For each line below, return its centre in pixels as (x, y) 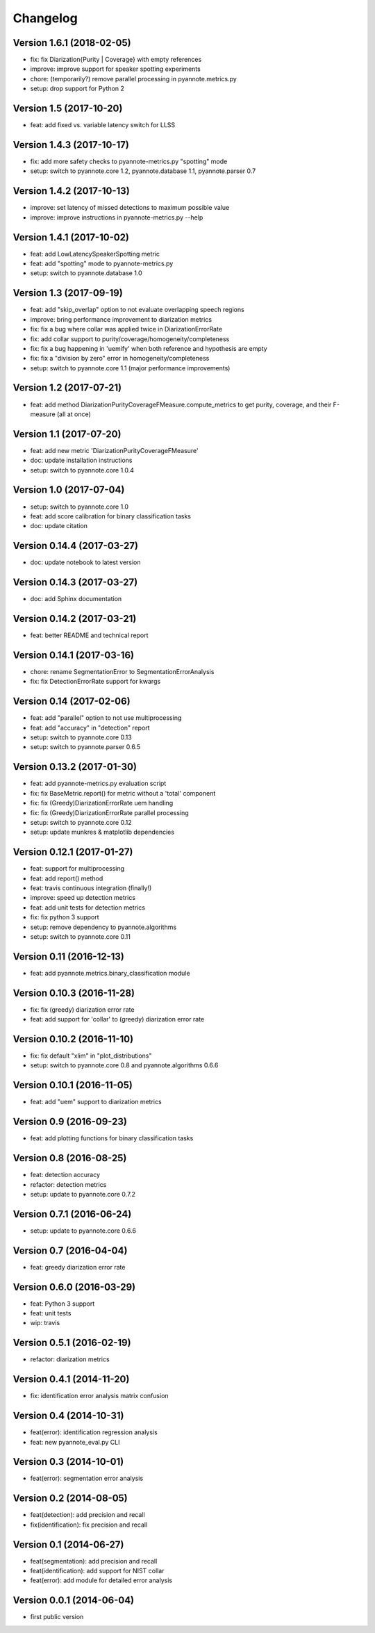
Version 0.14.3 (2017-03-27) (75, 583)
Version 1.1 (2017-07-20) (67, 434)
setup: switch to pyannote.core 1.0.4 (82, 470)
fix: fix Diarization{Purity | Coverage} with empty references (116, 60)
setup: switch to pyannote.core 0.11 (81, 936)
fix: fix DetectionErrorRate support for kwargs (95, 682)
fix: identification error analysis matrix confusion (100, 1396)
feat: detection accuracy (65, 1175)
